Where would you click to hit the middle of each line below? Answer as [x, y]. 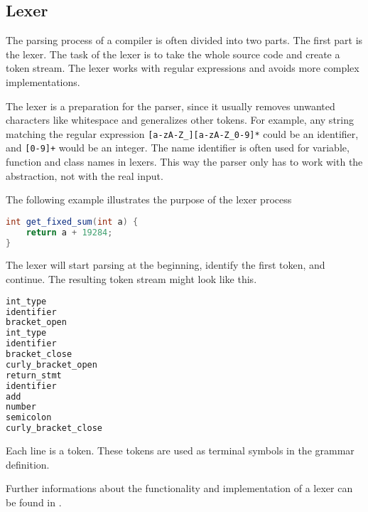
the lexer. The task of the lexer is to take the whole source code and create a [173, 54]
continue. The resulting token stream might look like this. [131, 279]
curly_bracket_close [54, 428]
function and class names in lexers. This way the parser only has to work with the [184, 162]
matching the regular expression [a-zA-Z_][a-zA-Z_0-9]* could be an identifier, [182, 133]
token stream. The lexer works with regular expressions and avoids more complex [183, 68]
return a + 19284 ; [69, 232]
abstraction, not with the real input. [85, 175]
